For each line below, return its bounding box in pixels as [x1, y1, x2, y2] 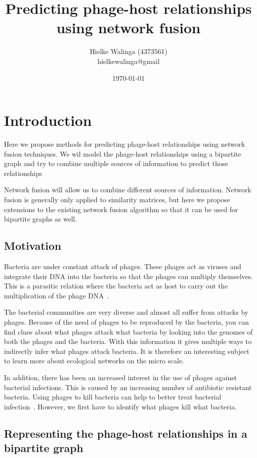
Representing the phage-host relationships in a [4, 425, 248, 441]
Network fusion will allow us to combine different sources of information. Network [4, 184, 252, 195]
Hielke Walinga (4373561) [89, 46, 168, 57]
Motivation [4, 238, 61, 253]
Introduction [4, 110, 92, 130]
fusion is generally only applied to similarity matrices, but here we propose [4, 194, 230, 204]
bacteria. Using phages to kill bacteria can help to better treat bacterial [4, 392, 221, 402]
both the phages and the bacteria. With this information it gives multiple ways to [4, 336, 252, 346]
